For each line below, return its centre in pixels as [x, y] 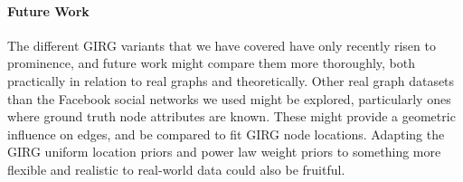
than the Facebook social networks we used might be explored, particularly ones [229, 98]
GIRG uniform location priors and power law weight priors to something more [224, 152]
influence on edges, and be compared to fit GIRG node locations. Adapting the [226, 134]
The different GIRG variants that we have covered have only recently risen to [222, 45]
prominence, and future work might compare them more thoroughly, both [211, 63]
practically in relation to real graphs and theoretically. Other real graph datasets [231, 80]
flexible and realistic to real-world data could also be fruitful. [176, 169]
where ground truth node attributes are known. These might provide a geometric [231, 116]
